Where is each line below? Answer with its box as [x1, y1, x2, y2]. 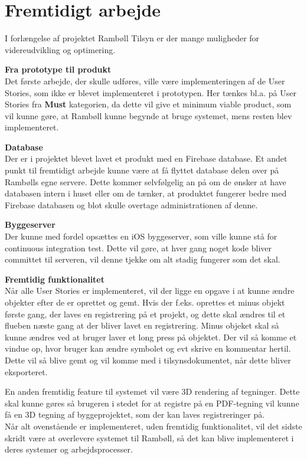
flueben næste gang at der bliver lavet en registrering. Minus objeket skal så [5, 319, 279, 332]
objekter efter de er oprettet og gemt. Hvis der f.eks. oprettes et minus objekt [5, 296, 285, 308]
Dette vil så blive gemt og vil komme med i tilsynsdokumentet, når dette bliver [5, 353, 291, 366]
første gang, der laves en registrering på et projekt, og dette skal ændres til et [5, 307, 286, 320]
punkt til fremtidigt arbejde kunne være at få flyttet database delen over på [5, 164, 279, 176]
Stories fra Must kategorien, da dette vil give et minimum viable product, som [5, 98, 292, 110]
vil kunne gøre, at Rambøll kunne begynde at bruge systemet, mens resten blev [5, 109, 292, 122]
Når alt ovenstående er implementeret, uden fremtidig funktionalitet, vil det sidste [5, 419, 302, 432]
